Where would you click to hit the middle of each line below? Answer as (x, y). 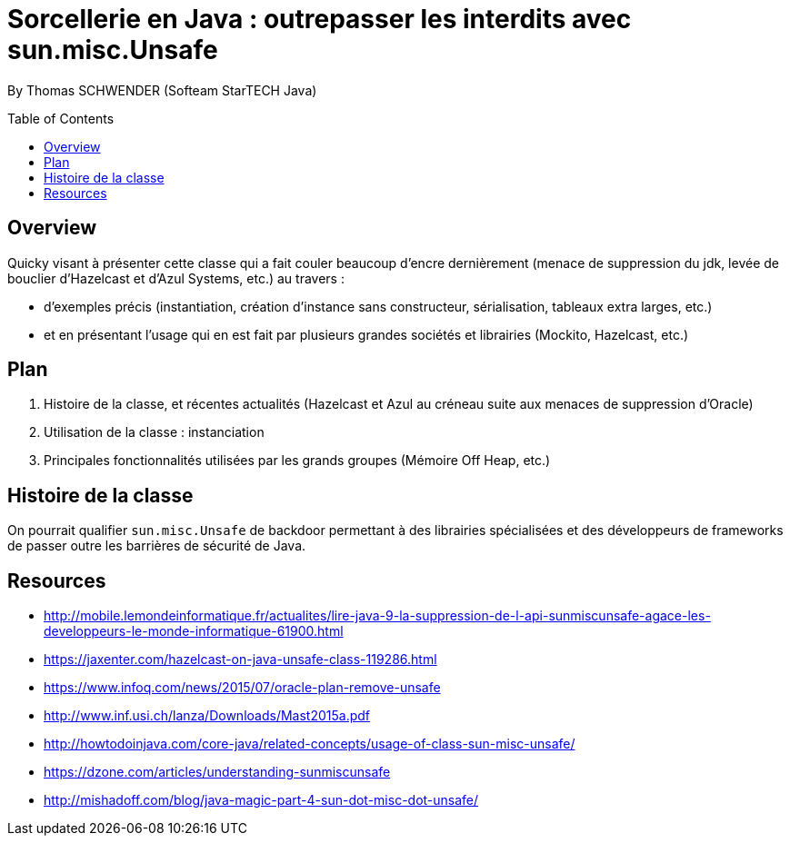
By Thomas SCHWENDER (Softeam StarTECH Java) (162, 90)
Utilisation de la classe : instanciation (154, 432)
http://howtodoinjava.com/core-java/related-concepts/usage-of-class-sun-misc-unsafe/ (310, 744)
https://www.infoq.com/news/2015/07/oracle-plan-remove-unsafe (242, 688)
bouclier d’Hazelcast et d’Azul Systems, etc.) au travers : (176, 278)
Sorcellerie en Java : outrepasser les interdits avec (320, 19)
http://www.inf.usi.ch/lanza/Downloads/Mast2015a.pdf (207, 716)
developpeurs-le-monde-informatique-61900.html (194, 631)
